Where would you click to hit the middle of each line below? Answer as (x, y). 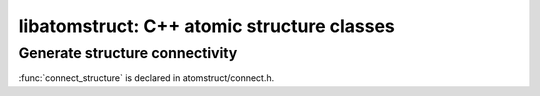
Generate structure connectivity (128, 53)
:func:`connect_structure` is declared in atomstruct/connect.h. (146, 78)
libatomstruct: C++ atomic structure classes (206, 26)
